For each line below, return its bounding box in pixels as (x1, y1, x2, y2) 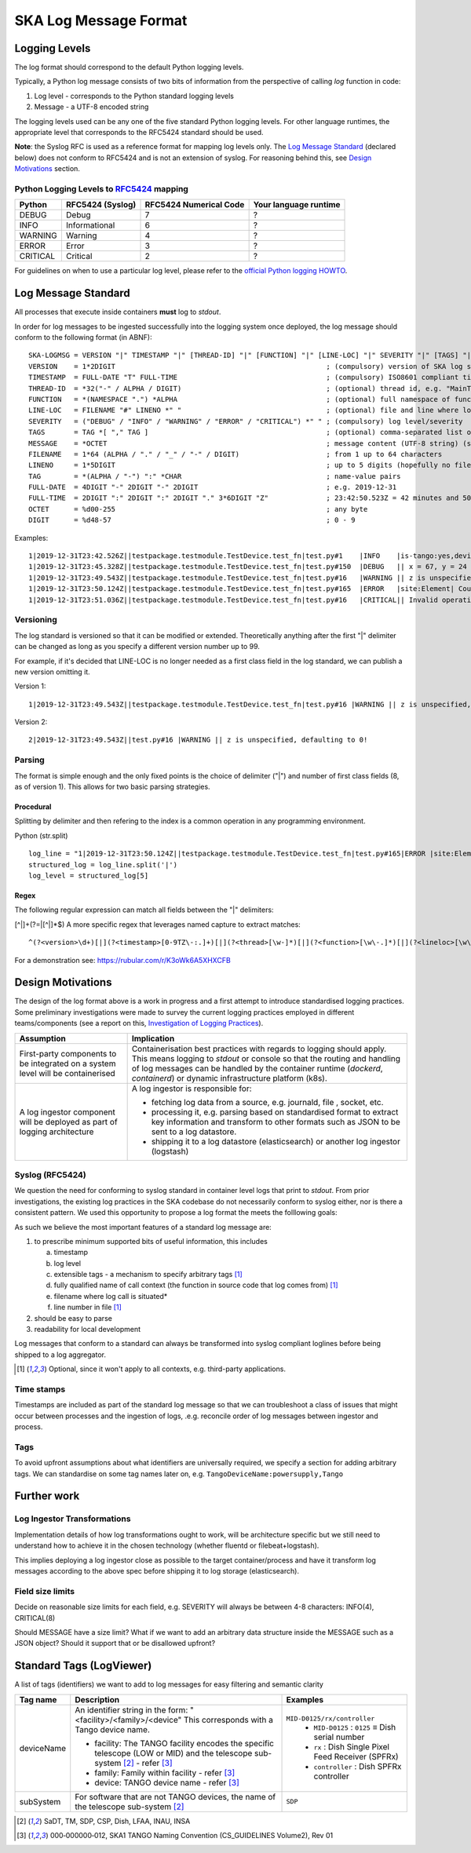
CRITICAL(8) (14, 1613, 56, 1622)
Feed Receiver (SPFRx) (313, 1751, 400, 1762)
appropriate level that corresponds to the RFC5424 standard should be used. (14, 128, 264, 137)
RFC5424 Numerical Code (144, 199, 245, 210)
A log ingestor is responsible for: (131, 1083, 252, 1094)
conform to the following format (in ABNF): (14, 333, 152, 342)
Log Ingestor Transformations (14, 1513, 131, 1524)
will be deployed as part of (19, 1116, 118, 1127)
